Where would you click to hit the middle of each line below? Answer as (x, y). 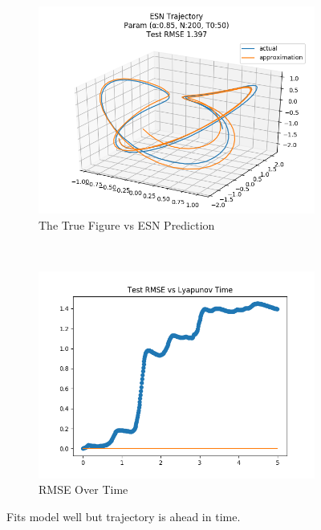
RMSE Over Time (83, 489)
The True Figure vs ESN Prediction (127, 224)
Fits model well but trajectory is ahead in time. (124, 516)
